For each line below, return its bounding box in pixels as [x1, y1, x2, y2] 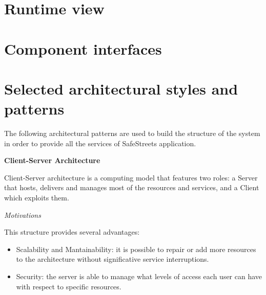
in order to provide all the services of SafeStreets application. [4, 138, 196, 148]
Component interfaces [4, 38, 162, 59]
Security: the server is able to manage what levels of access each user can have [16, 271, 262, 281]
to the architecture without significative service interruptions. [16, 254, 209, 264]
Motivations [4, 209, 41, 220]
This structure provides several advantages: [4, 226, 140, 237]
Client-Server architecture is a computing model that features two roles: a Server [4, 172, 258, 183]
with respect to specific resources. [16, 281, 121, 291]
